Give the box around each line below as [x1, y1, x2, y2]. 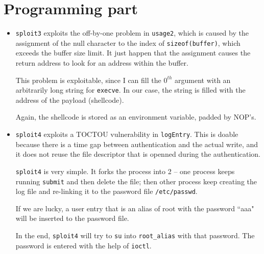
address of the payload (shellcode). [15, 94, 124, 105]
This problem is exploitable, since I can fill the [15, 74, 161, 85]
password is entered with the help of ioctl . [15, 240, 152, 250]
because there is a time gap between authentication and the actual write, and [15, 138, 258, 149]
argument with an [175, 74, 231, 85]
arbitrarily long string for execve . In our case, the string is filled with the [15, 84, 246, 95]
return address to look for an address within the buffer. [15, 58, 188, 68]
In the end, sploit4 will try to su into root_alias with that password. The [15, 230, 255, 241]
